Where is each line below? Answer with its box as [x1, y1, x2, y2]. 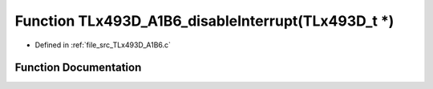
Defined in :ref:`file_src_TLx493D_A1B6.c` [34, 40, 172, 50]
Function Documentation [14, 61, 142, 75]
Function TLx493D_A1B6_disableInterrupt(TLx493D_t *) [14, 12, 395, 30]
